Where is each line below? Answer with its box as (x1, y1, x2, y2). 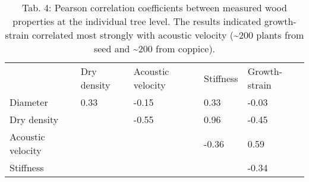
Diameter (10, 95, 48, 109)
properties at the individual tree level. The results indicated (12, 14, 261, 28)
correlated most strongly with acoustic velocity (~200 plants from (32, 28, 304, 42)
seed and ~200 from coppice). (93, 42, 216, 55)
